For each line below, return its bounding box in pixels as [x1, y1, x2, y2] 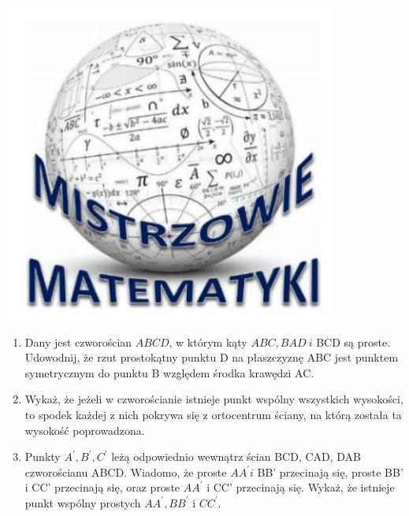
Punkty [24, 448, 61, 465]
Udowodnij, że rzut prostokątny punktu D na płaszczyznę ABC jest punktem [24, 349, 399, 366]
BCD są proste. [316, 333, 391, 350]
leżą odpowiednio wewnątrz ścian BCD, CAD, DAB [111, 448, 362, 465]
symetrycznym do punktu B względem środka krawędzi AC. [24, 364, 314, 381]
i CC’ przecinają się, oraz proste [24, 479, 180, 496]
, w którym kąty [169, 333, 247, 350]
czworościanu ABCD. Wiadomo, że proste [24, 463, 227, 480]
